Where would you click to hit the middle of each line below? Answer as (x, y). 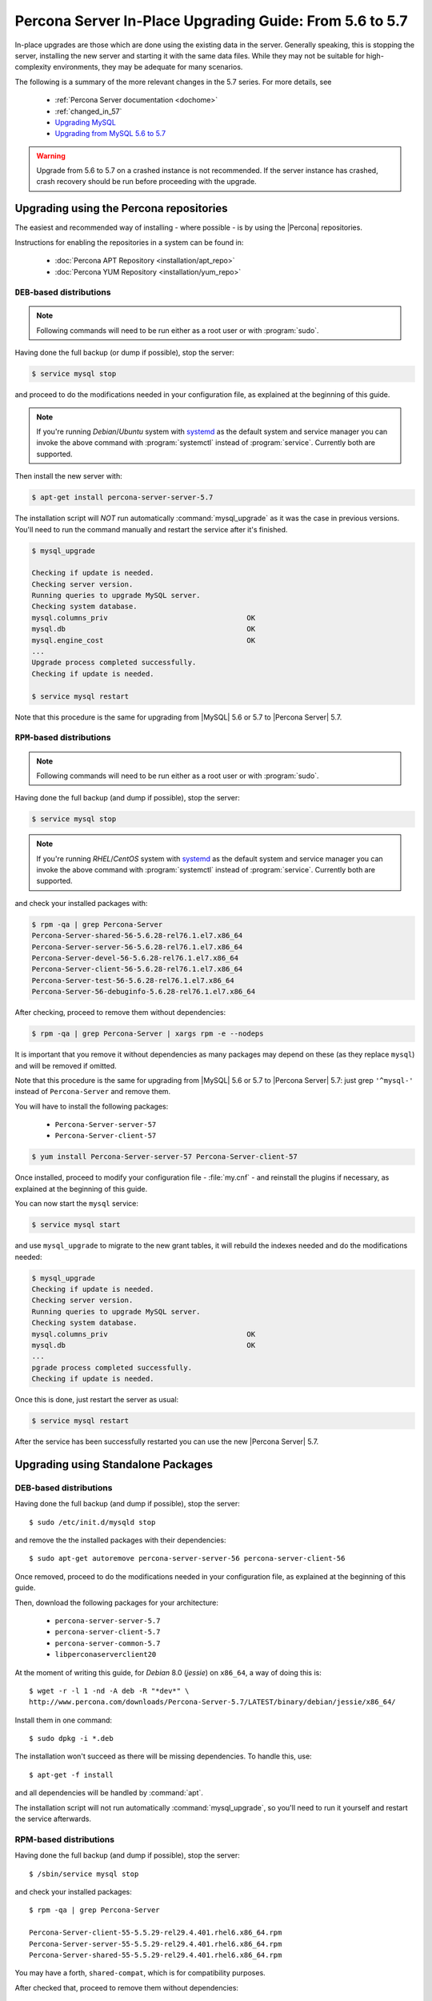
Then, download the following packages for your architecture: (117, 1602)
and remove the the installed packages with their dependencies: (121, 1540)
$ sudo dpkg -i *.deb (71, 1738)
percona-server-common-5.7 (108, 1643)
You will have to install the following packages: (92, 1106)
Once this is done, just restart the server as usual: (97, 1400)
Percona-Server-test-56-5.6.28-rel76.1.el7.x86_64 (133, 980)
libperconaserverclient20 (106, 1654)
